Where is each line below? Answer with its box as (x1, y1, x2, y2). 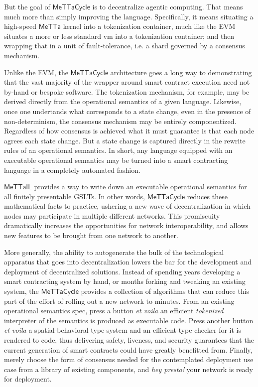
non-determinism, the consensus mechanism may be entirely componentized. (4, 116, 237, 126)
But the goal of (4, 1, 50, 11)
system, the (4, 286, 39, 296)
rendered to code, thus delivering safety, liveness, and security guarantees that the (4, 335, 254, 345)
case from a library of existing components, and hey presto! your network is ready (4, 364, 253, 374)
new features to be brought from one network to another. (4, 230, 178, 241)
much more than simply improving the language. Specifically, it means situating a (4, 11, 254, 21)
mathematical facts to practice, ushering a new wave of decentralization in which (4, 201, 251, 211)
